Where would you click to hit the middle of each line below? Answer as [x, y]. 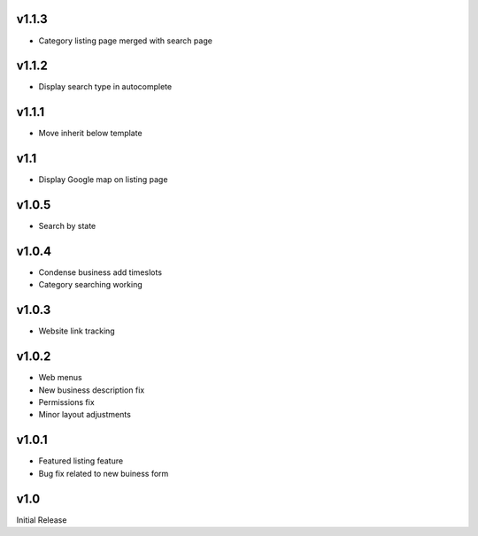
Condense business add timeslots [100, 272]
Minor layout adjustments [85, 415]
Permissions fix [66, 402]
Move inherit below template [90, 134]
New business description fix [92, 390]
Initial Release [42, 520]
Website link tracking [77, 331]
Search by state [67, 226]
